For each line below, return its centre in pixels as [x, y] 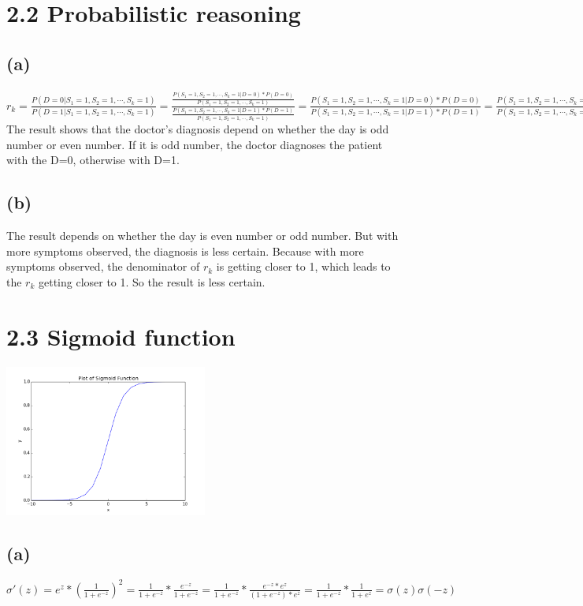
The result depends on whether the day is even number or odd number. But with [202, 235]
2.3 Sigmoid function [121, 336]
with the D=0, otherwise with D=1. [93, 160]
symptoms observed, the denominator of [103, 266]
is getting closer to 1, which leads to [303, 266]
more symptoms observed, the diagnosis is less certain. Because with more [185, 251]
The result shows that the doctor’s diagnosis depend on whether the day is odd [198, 129]
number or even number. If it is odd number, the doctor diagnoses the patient [195, 144]
